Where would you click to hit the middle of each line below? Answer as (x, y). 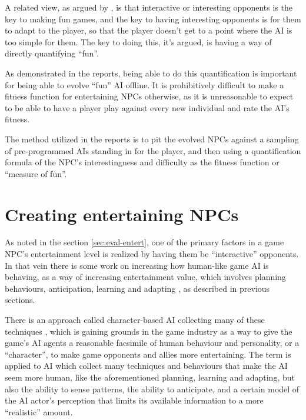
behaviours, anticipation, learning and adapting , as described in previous (137, 288)
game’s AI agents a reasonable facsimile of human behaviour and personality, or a (152, 343)
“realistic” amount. (39, 411)
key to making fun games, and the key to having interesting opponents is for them (153, 19)
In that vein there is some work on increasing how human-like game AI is (137, 265)
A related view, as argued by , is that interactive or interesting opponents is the (149, 7)
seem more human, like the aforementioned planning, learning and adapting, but (150, 377)
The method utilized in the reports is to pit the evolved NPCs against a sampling (152, 139)
